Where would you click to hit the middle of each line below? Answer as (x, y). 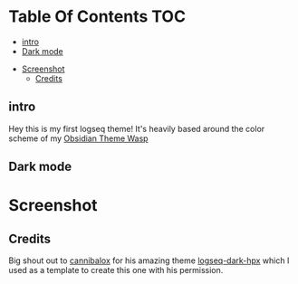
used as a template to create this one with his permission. (116, 270)
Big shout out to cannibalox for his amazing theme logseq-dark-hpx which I (149, 260)
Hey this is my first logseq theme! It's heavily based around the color (137, 128)
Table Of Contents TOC (97, 17)
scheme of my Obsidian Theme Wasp (78, 138)
